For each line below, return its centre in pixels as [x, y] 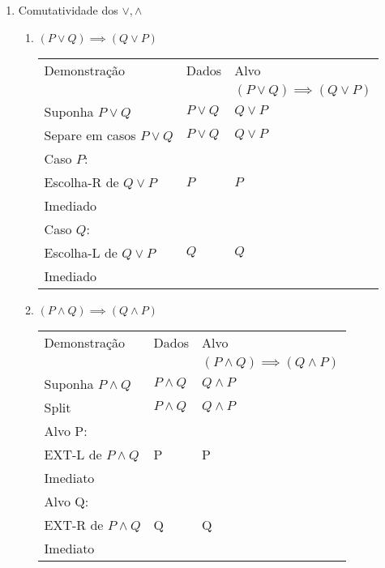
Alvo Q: [66, 501]
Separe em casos [90, 135]
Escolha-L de [81, 252]
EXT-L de [73, 454]
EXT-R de [74, 524]
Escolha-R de [81, 182]
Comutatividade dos [68, 10]
